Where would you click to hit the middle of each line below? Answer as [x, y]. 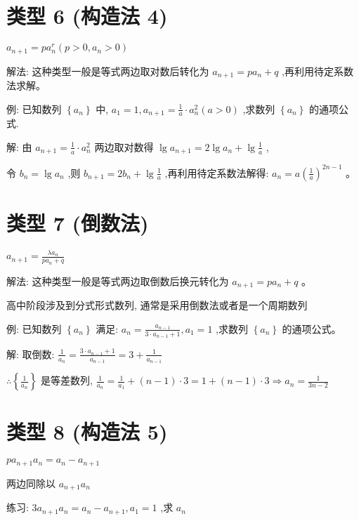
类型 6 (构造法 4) [87, 16]
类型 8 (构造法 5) [87, 431]
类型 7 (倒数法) [78, 222]
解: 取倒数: [31, 354]
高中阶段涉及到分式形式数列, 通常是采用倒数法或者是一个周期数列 [157, 305]
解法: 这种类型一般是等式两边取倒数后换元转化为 [118, 281]
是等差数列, [67, 380]
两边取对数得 [124, 146]
